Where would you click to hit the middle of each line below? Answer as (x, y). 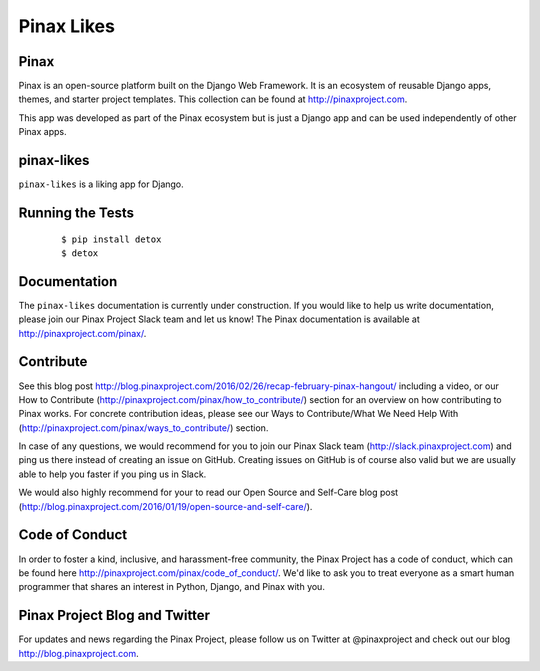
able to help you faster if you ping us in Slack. (112, 474)
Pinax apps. (42, 132)
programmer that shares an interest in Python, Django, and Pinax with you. (171, 587)
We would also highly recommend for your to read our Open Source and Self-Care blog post (208, 492)
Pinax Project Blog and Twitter (114, 615)
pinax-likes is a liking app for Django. (101, 184)
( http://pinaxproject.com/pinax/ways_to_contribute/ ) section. (143, 427)
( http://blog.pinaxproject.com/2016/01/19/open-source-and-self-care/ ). (165, 506)
